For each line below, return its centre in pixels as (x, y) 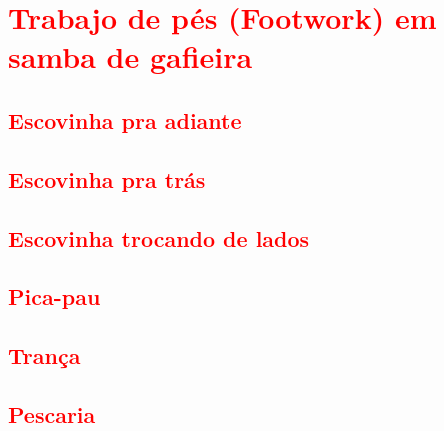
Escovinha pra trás (107, 178)
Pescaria (52, 413)
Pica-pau (54, 296)
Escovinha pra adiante (125, 119)
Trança (44, 355)
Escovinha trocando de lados (159, 237)
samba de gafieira (130, 56)
